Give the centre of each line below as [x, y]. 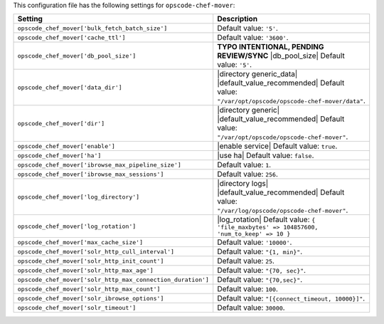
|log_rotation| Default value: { [266, 219]
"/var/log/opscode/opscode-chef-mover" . [283, 210]
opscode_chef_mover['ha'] [59, 156]
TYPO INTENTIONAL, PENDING [271, 47]
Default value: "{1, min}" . [260, 251]
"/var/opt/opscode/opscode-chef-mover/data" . [292, 101]
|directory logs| [243, 184]
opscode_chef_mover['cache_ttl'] [71, 37]
